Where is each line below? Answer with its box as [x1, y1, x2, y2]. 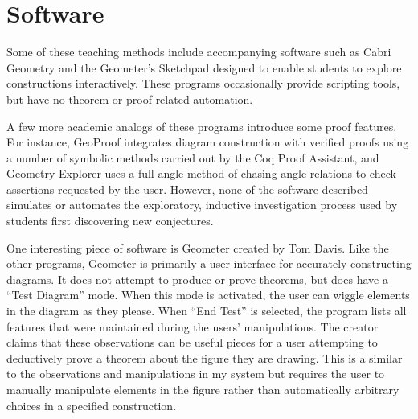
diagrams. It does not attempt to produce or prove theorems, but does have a [6, 270, 388, 287]
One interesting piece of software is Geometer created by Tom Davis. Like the [6, 239, 389, 256]
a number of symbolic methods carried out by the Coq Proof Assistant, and [6, 149, 379, 166]
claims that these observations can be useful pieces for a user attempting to [6, 334, 378, 351]
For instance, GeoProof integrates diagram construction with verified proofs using [6, 134, 409, 150]
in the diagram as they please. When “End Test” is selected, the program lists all [6, 302, 407, 319]
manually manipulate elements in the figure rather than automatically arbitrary [6, 381, 400, 397]
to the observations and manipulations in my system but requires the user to [6, 365, 385, 382]
